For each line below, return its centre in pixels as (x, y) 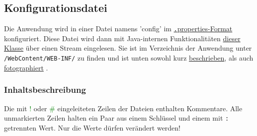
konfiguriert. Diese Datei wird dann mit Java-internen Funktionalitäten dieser (122, 38)
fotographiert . (26, 67)
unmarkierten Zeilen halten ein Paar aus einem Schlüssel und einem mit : (117, 118)
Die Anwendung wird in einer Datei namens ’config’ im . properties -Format (118, 29)
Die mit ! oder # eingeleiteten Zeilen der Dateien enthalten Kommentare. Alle (123, 108)
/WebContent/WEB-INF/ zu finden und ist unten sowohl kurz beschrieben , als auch (129, 58)
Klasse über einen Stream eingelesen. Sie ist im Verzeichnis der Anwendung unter (128, 48)
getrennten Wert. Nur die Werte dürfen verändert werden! (92, 127)
